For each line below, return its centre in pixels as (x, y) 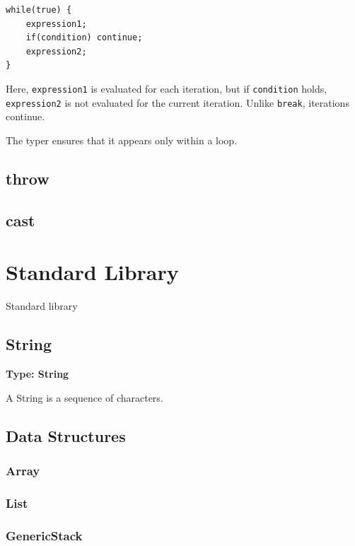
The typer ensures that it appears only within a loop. (122, 140)
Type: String (37, 373)
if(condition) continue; (84, 38)
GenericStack (44, 535)
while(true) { (39, 10)
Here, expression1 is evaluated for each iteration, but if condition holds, (167, 88)
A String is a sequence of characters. (85, 397)
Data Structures (66, 435)
